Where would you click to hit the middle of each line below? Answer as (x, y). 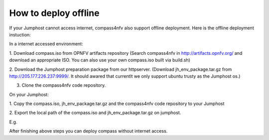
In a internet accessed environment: (46, 44)
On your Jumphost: (29, 94)
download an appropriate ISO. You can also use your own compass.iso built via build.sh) (100, 60)
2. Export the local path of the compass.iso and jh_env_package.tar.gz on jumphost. (95, 113)
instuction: (20, 34)
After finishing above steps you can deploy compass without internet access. (88, 131)
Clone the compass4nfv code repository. (64, 85)
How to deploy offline (54, 13)
